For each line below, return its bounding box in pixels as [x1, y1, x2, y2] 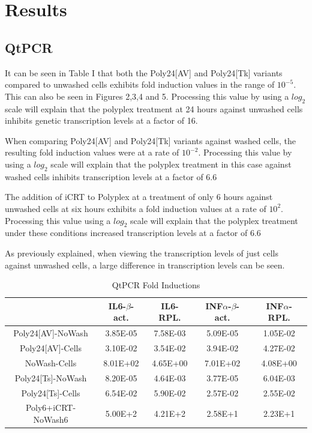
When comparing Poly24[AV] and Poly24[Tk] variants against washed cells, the [5, 134, 296, 147]
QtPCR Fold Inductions [112, 279, 200, 291]
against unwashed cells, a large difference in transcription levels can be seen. [5, 258, 285, 271]
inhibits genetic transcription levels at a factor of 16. [5, 114, 198, 127]
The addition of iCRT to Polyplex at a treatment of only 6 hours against [5, 190, 273, 203]
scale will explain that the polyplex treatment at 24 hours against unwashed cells [5, 102, 303, 115]
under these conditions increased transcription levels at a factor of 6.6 [5, 226, 261, 239]
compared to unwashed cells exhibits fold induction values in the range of [5, 78, 275, 91]
